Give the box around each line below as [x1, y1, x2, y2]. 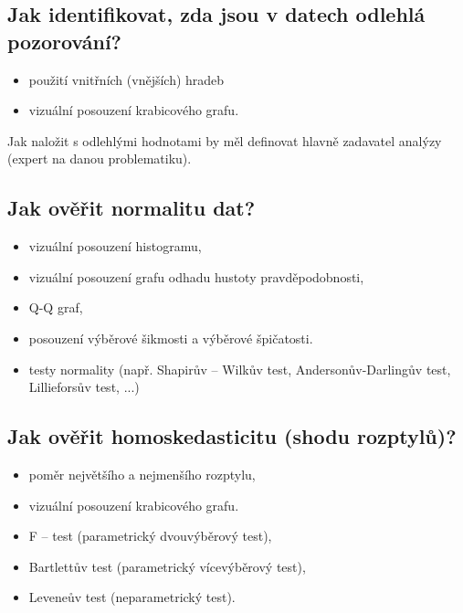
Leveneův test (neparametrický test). [28, 587, 236, 607]
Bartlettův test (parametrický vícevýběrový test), [28, 556, 306, 576]
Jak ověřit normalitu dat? [7, 194, 256, 222]
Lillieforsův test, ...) [28, 377, 140, 396]
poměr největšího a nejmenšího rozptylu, [28, 464, 256, 483]
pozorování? [7, 26, 121, 55]
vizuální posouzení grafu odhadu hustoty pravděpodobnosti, [28, 267, 364, 286]
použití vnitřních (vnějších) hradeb [28, 69, 225, 89]
